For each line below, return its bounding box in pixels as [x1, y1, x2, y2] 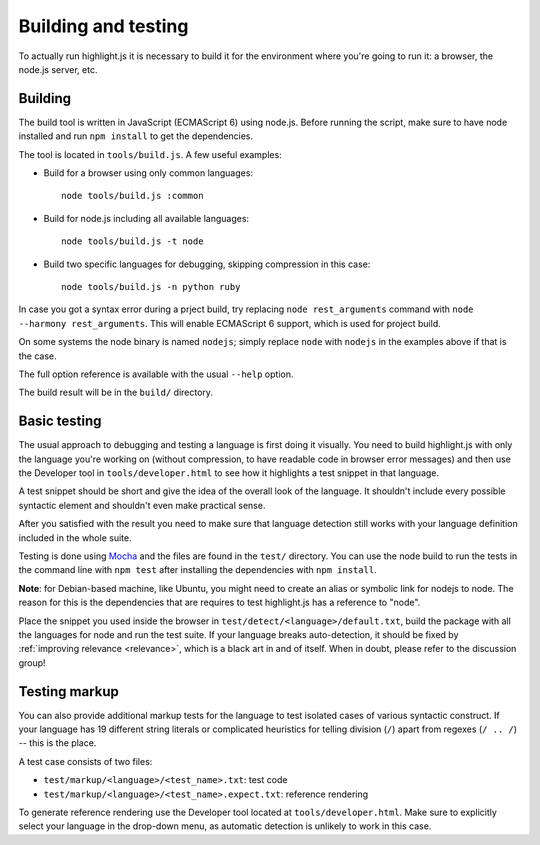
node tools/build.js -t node [61, 236, 204, 247]
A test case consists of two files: [18, 755, 153, 767]
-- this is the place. [18, 737, 97, 749]
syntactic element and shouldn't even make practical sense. [18, 499, 266, 511]
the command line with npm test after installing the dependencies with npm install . [18, 564, 377, 576]
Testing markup [18, 683, 120, 700]
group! [18, 656, 46, 669]
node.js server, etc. [18, 63, 98, 75]
